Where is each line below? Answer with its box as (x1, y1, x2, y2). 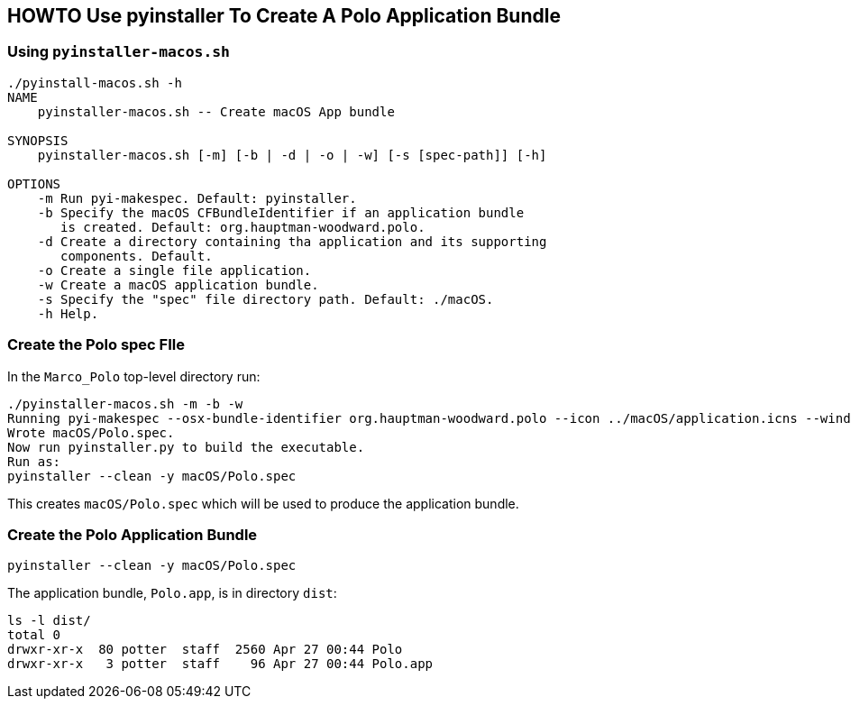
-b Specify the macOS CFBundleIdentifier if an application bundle (37, 205, 525, 220)
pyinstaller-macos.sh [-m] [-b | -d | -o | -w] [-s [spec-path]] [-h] (37, 147, 547, 162)
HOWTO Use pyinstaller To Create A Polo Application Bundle (7, 5, 561, 27)
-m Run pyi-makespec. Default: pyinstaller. (37, 190, 357, 206)
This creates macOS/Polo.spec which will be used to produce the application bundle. (7, 495, 519, 511)
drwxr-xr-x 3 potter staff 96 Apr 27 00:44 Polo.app (7, 656, 434, 672)
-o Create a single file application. (37, 262, 312, 278)
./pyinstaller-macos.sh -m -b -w (7, 396, 243, 411)
